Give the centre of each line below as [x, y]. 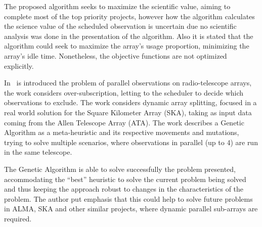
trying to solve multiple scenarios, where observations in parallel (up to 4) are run [131, 142]
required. [18, 218]
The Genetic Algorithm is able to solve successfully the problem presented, [120, 169]
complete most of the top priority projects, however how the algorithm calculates [129, 16]
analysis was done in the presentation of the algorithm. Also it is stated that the [129, 36]
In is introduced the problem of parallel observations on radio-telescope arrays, [128, 83]
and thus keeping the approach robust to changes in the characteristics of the [124, 189]
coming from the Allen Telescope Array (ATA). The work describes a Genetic [124, 122]
